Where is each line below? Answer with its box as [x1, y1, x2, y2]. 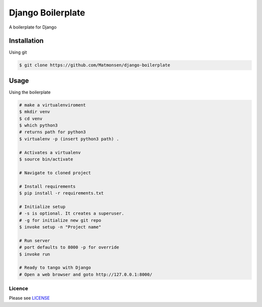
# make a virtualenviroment [19, 102, 86, 107]
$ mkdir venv [19, 109, 50, 115]
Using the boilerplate [9, 89, 51, 95]
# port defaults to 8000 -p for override [19, 245, 119, 250]
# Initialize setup [19, 204, 65, 209]
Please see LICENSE [9, 295, 50, 301]
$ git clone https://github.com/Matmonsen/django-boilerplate [19, 62, 170, 68]
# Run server [19, 238, 50, 243]
